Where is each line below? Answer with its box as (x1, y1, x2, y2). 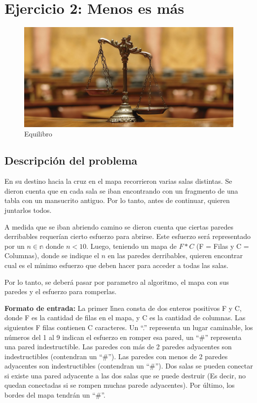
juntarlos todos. (4, 204, 52, 215)
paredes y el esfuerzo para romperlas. (4, 286, 117, 297)
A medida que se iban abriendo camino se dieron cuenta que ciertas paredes (4, 221, 233, 232)
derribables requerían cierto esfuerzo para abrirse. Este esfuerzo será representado (4, 231, 251, 241)
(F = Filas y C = (196, 240, 249, 251)
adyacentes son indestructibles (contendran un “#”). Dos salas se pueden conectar (4, 361, 253, 371)
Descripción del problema (4, 153, 138, 168)
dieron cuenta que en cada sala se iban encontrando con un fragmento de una (4, 185, 238, 196)
